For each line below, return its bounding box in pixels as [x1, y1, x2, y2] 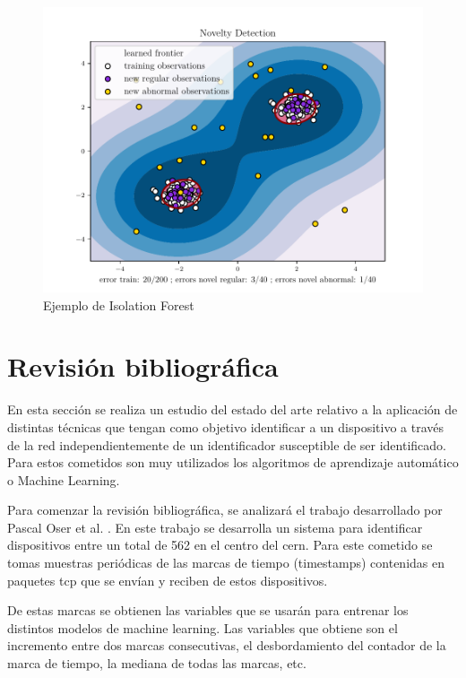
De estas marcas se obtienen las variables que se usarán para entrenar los [7, 601, 409, 620]
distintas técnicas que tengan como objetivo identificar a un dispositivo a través [7, 417, 444, 436]
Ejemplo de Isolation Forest [43, 295, 194, 314]
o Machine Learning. [7, 470, 120, 489]
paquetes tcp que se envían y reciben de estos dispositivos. [7, 570, 328, 589]
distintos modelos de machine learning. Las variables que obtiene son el [7, 618, 398, 637]
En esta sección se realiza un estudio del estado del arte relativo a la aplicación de [7, 400, 458, 419]
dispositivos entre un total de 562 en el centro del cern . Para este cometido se [7, 535, 433, 554]
